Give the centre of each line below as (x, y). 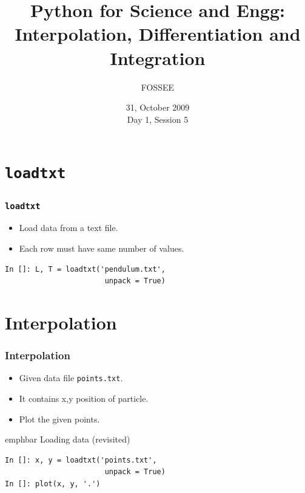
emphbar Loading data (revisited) (68, 439)
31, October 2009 (158, 107)
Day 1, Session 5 (158, 119)
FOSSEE (158, 87)
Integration (158, 57)
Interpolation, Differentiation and (158, 34)
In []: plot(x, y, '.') (53, 484)
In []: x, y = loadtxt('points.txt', (81, 460)
